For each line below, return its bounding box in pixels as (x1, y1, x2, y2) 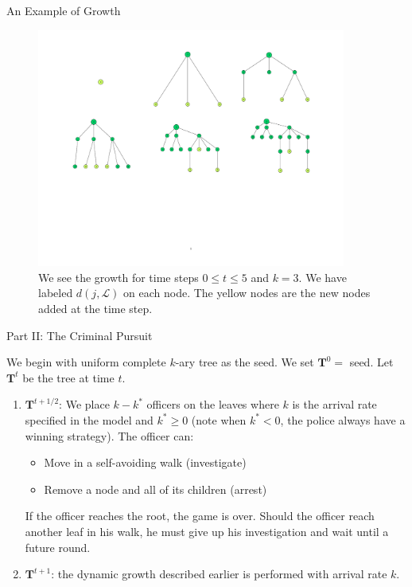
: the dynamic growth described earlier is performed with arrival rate (51, 565, 387, 582)
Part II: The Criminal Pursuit (6, 327, 153, 343)
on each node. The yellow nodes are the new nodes (123, 284, 371, 301)
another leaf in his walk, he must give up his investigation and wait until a (25, 522, 389, 539)
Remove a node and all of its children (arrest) (44, 480, 267, 497)
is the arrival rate (292, 396, 377, 413)
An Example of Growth (6, 2, 121, 18)
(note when (191, 411, 247, 428)
